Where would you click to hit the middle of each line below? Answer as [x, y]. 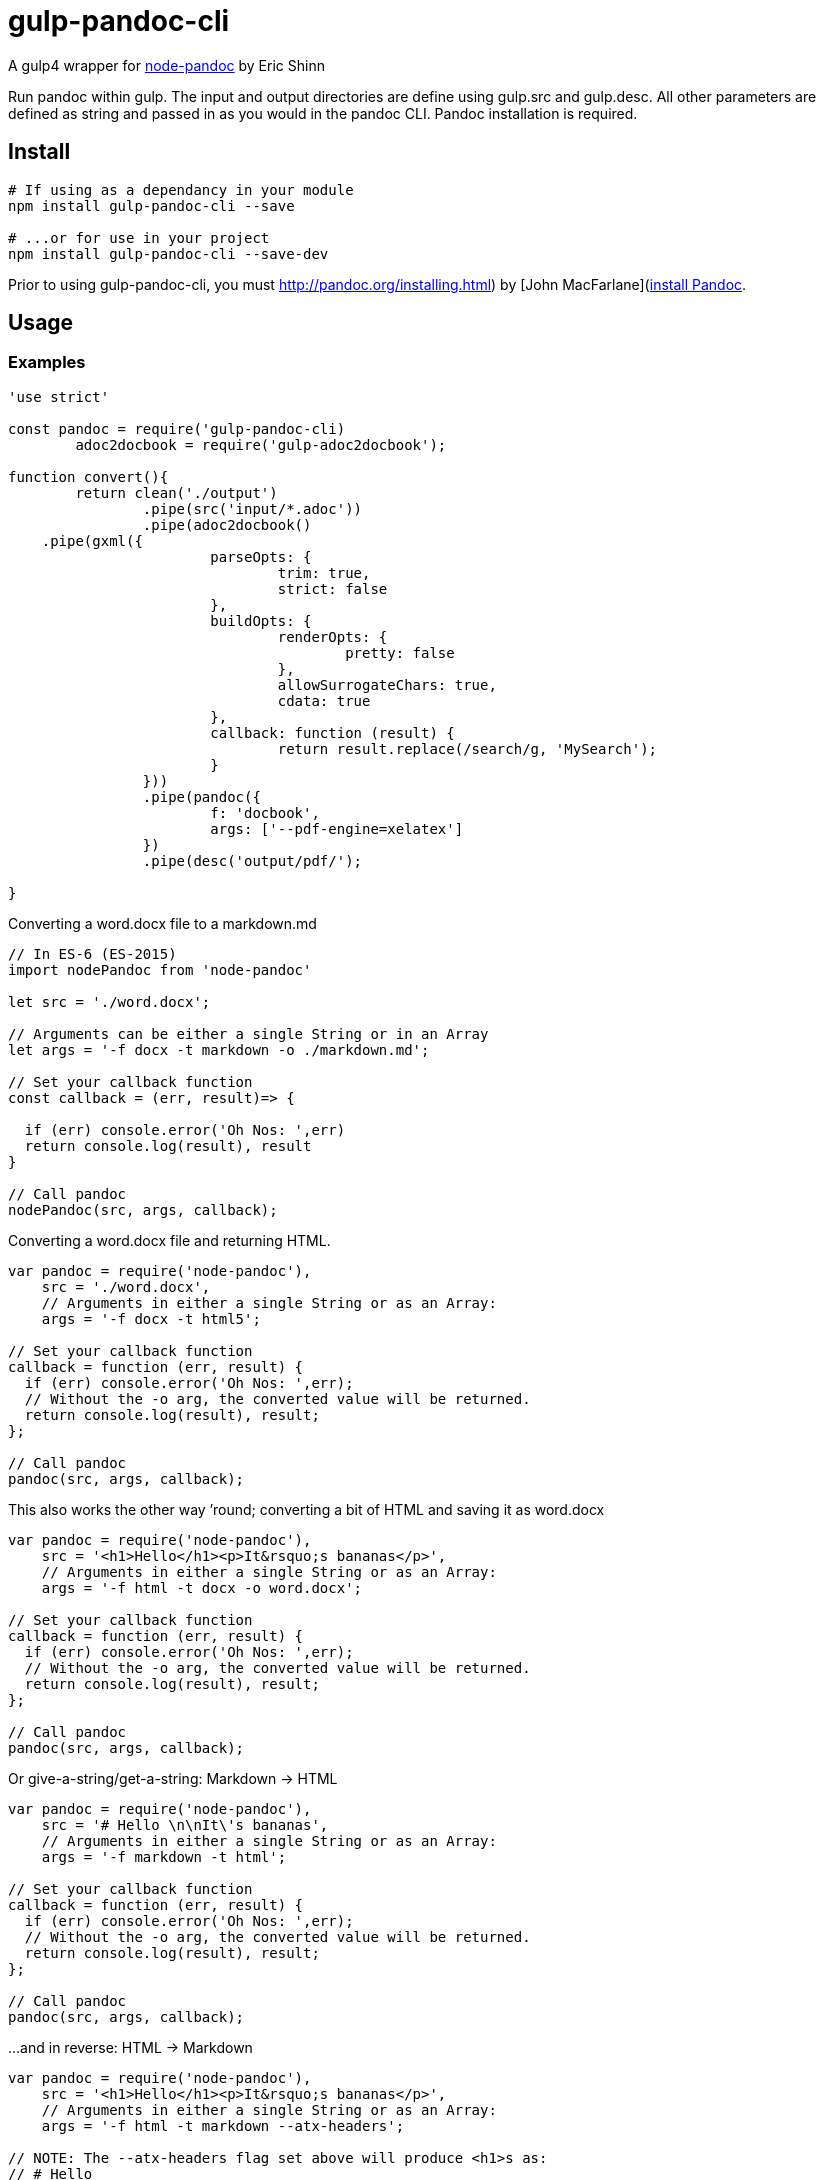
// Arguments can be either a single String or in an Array [248, 1033]
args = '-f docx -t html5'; [151, 1318]
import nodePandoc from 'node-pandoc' [160, 969]
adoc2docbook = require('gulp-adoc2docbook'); [261, 444]
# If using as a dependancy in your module [181, 189]
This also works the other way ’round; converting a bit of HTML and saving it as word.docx [306, 1509]
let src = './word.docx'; [109, 1001]
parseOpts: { [261, 556]
